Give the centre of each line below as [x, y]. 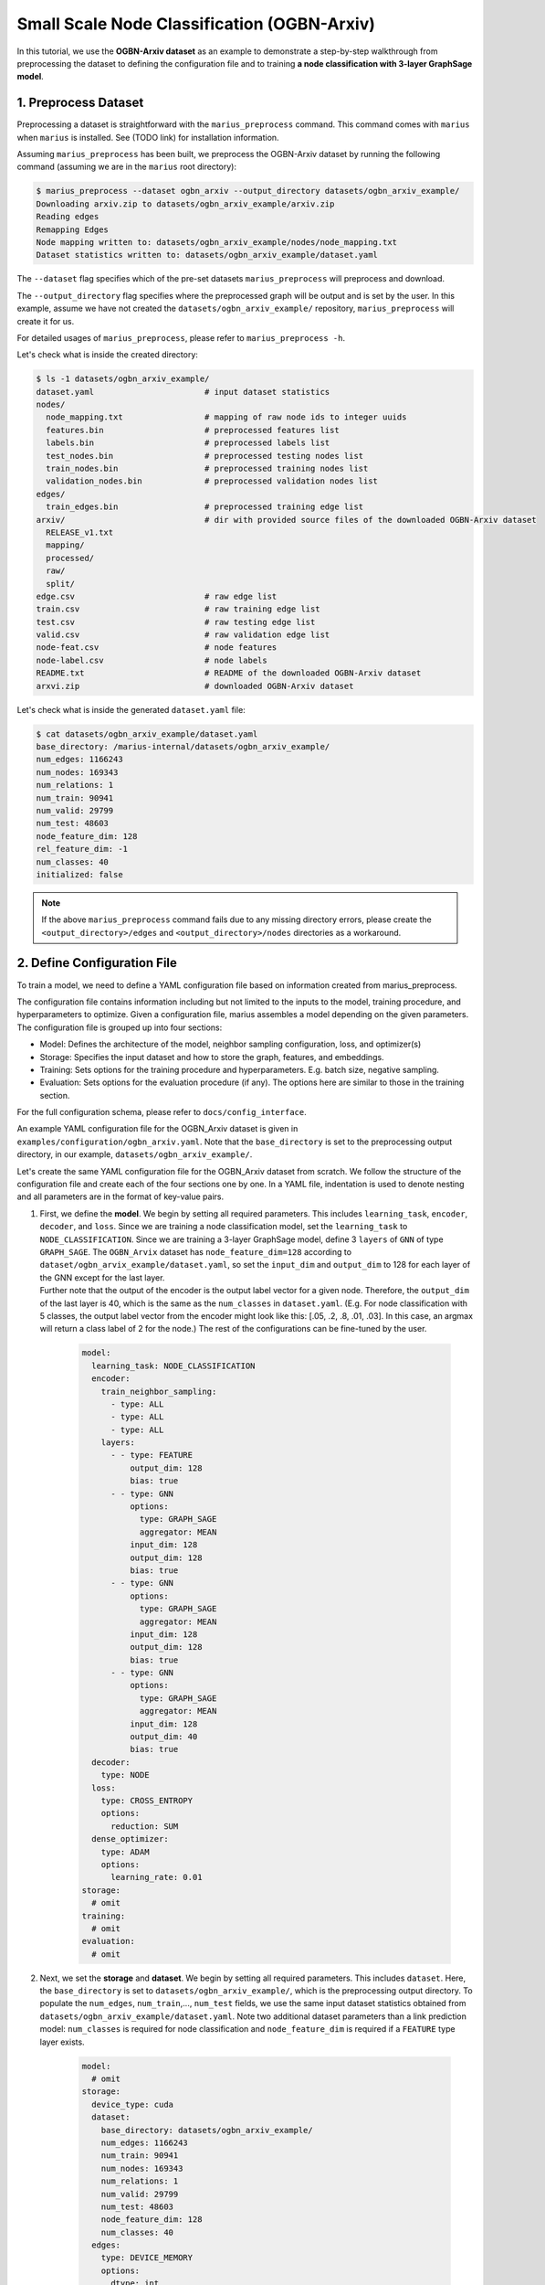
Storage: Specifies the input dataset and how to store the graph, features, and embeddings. [212, 1057]
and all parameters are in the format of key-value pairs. [121, 1196]
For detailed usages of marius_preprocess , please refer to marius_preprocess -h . [181, 337]
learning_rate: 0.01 [157, 1877]
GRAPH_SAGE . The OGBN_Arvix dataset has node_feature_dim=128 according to [195, 1252]
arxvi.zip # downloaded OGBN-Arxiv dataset [195, 686]
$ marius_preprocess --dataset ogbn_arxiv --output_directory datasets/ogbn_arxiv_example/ [248, 191]
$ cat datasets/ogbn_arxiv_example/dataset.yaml [147, 734]
